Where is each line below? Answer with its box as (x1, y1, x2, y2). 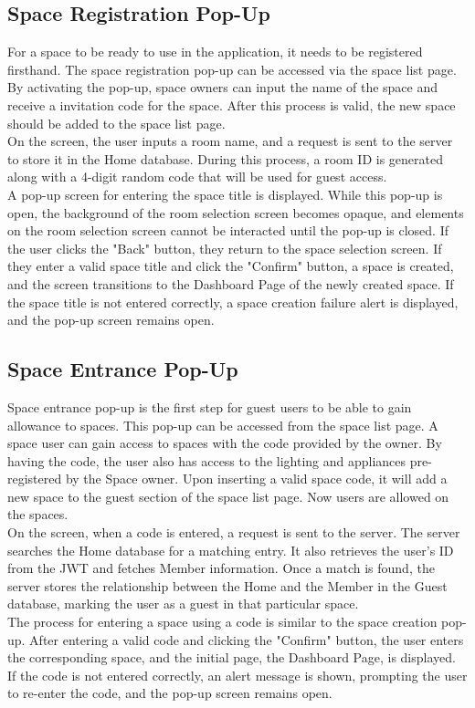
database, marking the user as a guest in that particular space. (7, 594, 359, 613)
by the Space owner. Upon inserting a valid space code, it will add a (65, 469, 448, 488)
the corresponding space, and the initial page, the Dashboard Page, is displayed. (7, 648, 456, 667)
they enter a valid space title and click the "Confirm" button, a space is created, (7, 256, 454, 276)
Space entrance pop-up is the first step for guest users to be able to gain (7, 397, 412, 416)
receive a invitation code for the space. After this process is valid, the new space (7, 95, 456, 114)
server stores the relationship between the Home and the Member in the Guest (7, 576, 448, 595)
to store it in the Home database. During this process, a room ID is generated (7, 149, 444, 168)
